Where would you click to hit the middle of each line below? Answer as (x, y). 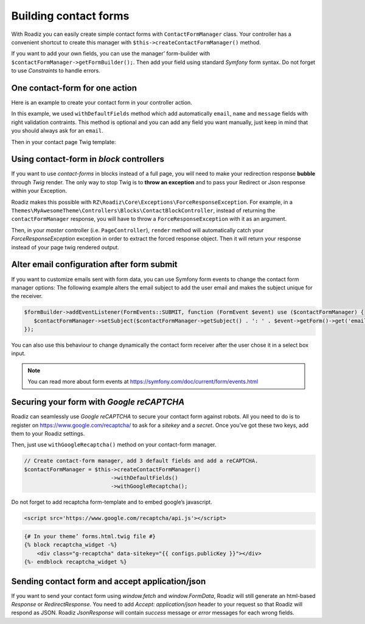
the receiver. (27, 296)
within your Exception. (39, 191)
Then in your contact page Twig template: (64, 142)
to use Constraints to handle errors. (56, 71)
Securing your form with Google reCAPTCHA (98, 402)
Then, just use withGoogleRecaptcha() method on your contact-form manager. (114, 445)
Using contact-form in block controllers (88, 159)
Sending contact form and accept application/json (109, 581)
